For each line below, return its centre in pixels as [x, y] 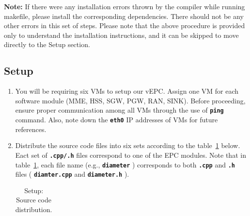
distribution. [34, 209]
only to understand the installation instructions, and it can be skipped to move [121, 35]
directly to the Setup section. [47, 44]
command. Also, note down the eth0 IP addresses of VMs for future [117, 120]
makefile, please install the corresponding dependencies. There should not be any [124, 16]
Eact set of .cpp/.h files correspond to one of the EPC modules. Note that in [131, 155]
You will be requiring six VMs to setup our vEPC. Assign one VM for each [127, 91]
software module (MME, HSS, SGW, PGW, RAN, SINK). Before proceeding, [130, 100]
